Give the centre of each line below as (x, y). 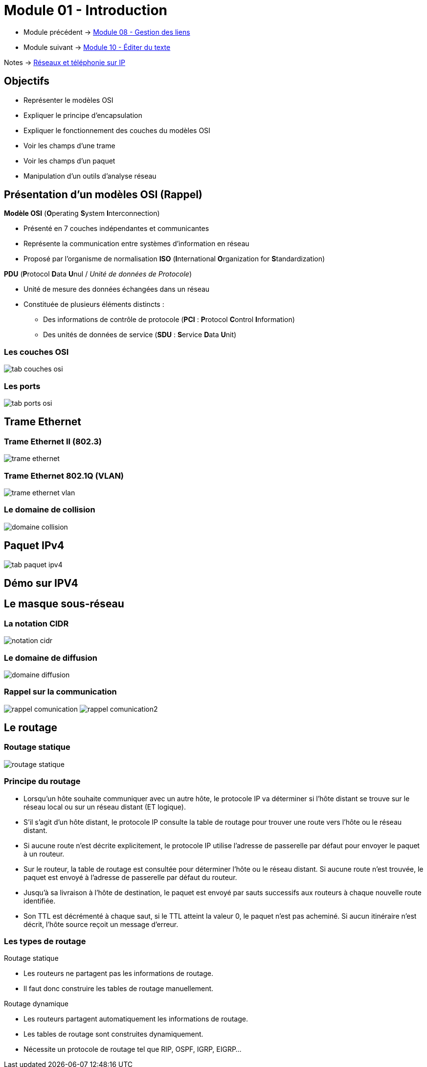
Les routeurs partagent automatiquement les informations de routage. (136, 1019)
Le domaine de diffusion (51, 658)
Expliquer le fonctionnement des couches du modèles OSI (117, 130)
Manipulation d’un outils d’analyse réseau (90, 176)
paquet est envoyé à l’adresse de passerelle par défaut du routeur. (130, 877)
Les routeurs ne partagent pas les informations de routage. (118, 974)
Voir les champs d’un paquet (69, 161)
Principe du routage (42, 781)
